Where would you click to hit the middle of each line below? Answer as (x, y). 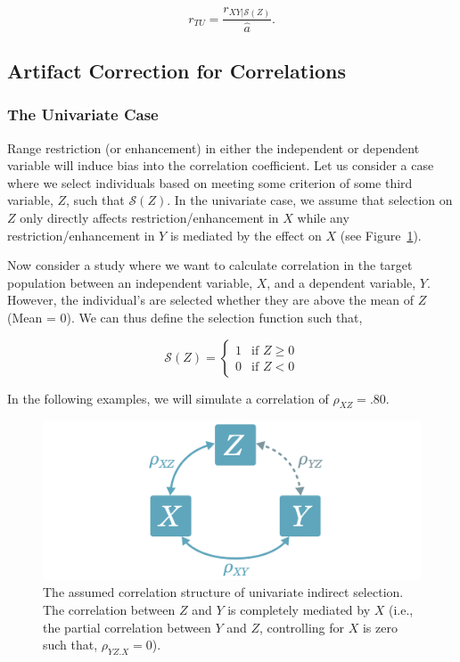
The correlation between (109, 609)
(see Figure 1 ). (381, 235)
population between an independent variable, (130, 282)
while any (323, 217)
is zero (380, 627)
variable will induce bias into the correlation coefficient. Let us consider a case (221, 165)
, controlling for (302, 627)
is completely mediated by (299, 609)
